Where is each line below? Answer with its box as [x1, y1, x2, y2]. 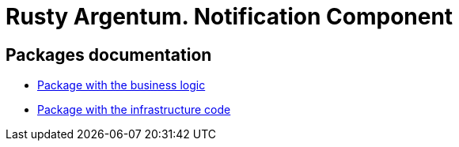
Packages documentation [6, 44, 212, 65]
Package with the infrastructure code [37, 103, 231, 117]
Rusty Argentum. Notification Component [6, 3, 453, 30]
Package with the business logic [37, 78, 206, 92]
